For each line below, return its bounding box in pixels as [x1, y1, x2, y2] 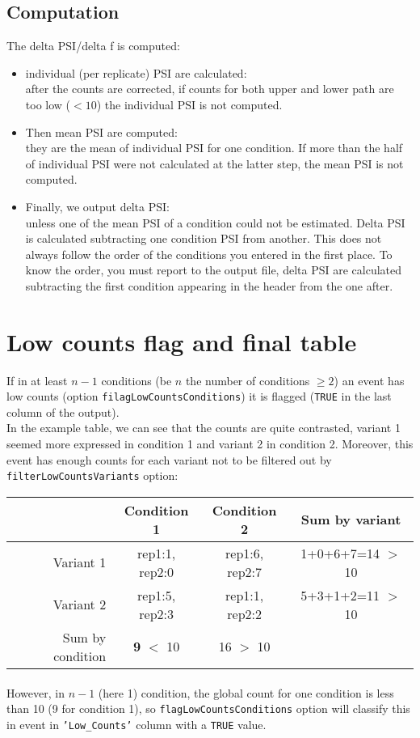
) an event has [334, 371, 405, 388]
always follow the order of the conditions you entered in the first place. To [25, 245, 393, 262]
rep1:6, [225, 543, 264, 562]
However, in [6, 684, 65, 701]
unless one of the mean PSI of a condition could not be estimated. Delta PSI [25, 214, 405, 231]
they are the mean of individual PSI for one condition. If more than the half [25, 139, 403, 156]
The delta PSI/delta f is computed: [6, 37, 180, 54]
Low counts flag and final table [6, 324, 357, 358]
